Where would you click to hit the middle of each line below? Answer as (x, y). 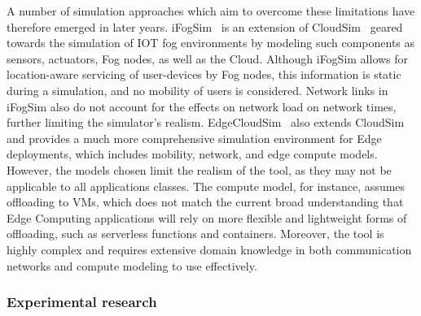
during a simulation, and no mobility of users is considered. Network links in (197, 90)
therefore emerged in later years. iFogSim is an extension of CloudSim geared (205, 26)
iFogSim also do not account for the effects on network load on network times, (202, 106)
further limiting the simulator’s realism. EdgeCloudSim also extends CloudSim (206, 122)
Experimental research (82, 302)
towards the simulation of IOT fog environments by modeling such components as (211, 43)
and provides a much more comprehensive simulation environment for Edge (194, 138)
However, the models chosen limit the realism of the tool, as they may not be (199, 169)
